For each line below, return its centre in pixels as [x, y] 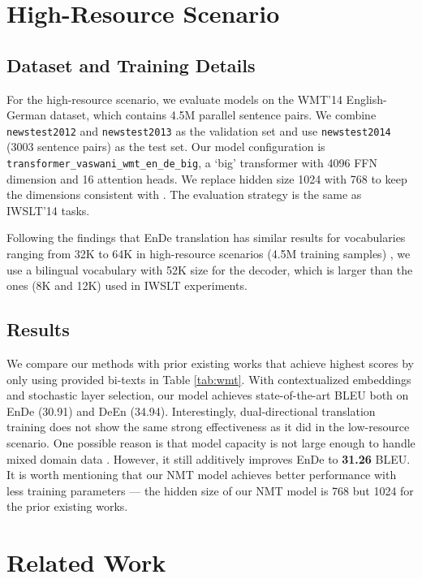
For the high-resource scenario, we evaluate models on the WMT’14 [174, 99]
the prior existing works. [67, 506]
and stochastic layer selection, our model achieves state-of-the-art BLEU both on [208, 395]
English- [366, 99]
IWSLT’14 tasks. [48, 210]
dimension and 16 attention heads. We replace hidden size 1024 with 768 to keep [207, 178]
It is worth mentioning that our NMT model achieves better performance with [202, 475]
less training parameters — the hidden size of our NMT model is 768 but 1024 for [210, 490]
